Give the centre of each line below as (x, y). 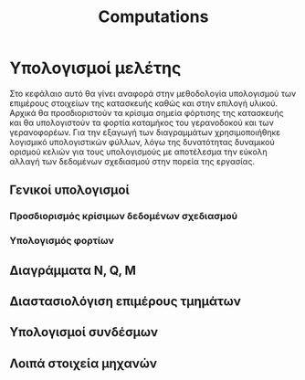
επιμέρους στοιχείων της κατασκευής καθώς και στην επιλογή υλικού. (144, 103)
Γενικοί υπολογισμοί (69, 190)
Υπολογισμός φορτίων (62, 241)
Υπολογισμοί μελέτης (95, 68)
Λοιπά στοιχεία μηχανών (84, 363)
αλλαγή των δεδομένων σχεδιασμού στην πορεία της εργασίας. (132, 161)
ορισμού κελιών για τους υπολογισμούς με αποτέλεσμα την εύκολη (138, 152)
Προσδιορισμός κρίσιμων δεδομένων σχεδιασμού (124, 216)
